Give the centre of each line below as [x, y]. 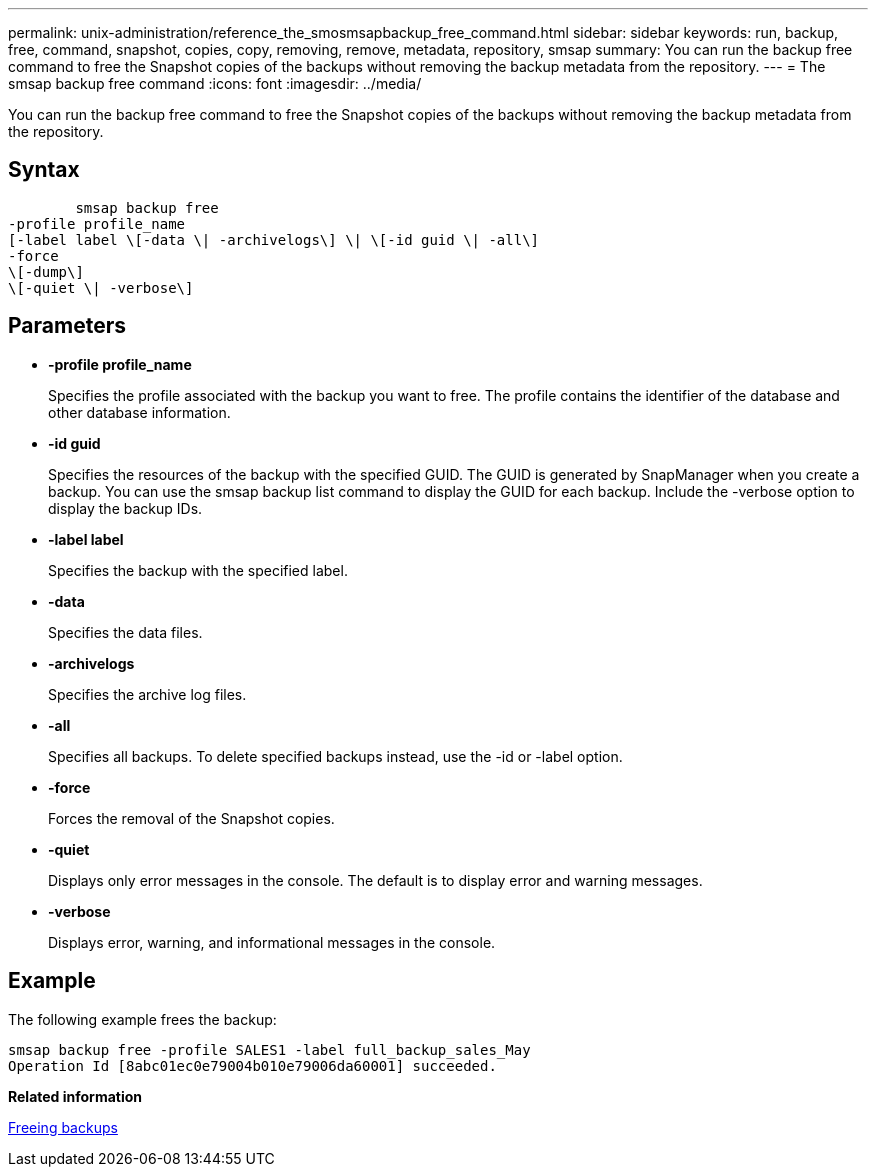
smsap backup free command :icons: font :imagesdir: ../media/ [215, 83]
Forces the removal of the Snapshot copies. [191, 818]
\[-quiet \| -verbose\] [101, 287]
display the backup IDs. [125, 508]
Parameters [67, 326]
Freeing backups [63, 1127]
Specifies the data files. [125, 632]
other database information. [139, 412]
